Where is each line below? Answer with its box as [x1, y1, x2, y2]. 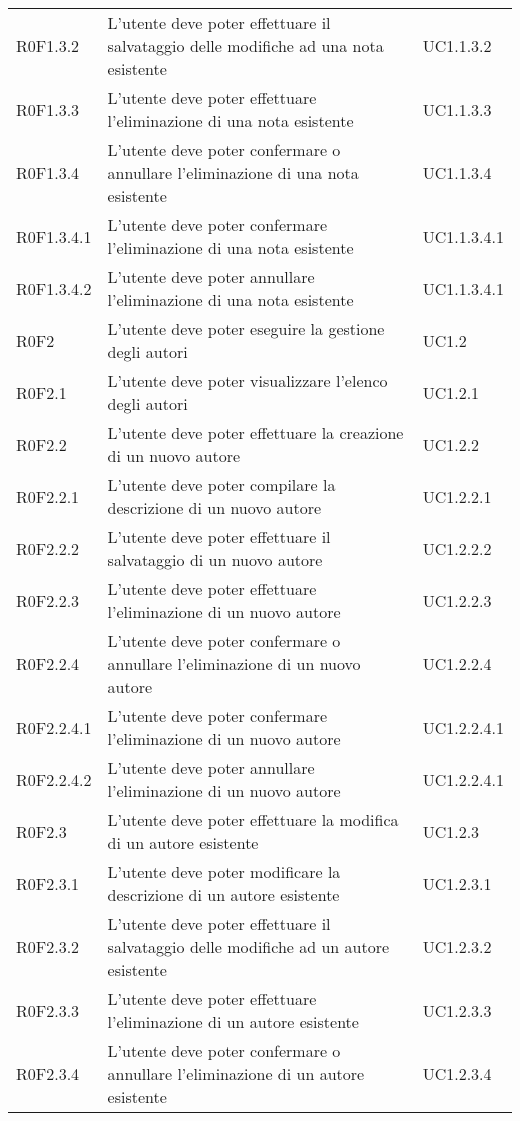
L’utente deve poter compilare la [107, 473, 336, 496]
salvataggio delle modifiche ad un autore [107, 935, 390, 958]
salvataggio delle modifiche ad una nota [107, 34, 384, 57]
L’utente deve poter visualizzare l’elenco [107, 369, 388, 392]
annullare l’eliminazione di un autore [107, 1062, 365, 1085]
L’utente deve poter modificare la [107, 860, 341, 883]
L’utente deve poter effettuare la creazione [107, 421, 404, 444]
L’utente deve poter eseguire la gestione [107, 317, 385, 340]
